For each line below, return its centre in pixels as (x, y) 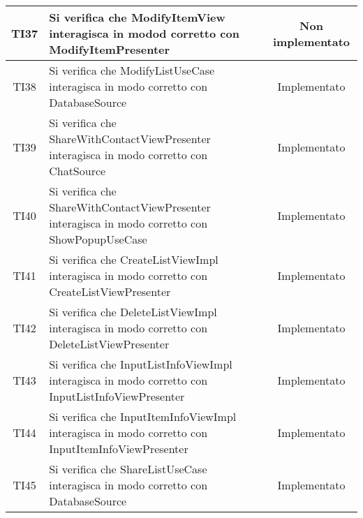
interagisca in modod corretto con (144, 33)
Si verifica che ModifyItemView (137, 17)
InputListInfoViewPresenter (117, 396)
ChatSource (77, 171)
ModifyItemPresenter (110, 49)
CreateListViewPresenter (110, 291)
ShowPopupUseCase (98, 239)
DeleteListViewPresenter (109, 344)
